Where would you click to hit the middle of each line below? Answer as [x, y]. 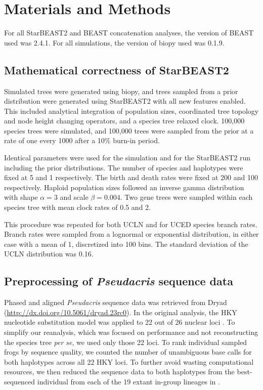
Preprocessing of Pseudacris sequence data [119, 281]
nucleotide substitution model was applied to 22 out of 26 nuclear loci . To [120, 322]
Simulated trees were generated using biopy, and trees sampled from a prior [121, 91]
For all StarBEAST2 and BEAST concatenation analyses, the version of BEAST [129, 33]
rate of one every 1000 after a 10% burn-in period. [82, 140]
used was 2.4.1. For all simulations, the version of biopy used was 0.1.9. [114, 42]
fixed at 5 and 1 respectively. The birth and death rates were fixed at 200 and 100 [131, 177]
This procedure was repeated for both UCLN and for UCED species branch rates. [131, 224]
